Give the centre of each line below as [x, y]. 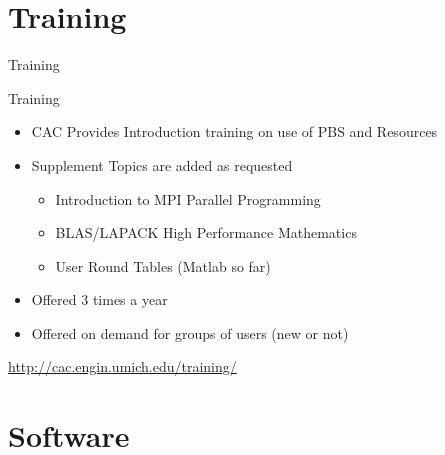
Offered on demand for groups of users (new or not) [190, 332]
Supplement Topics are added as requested [162, 164]
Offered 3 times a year [99, 299]
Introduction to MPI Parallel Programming [188, 198]
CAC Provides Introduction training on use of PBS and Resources [234, 131]
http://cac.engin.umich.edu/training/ [122, 366]
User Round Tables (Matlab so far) [163, 265]
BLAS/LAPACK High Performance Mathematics [206, 232]
